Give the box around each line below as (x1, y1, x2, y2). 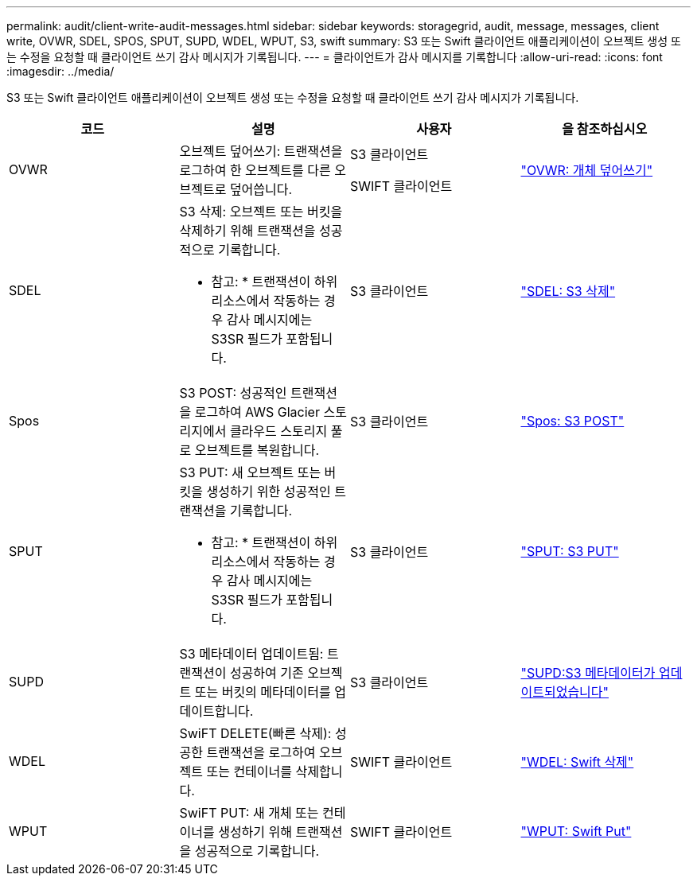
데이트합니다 (179, 703, 250, 719)
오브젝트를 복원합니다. (194, 442, 320, 458)
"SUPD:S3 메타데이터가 (520, 665, 656, 681)
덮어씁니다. (229, 181, 293, 197)
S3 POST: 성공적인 (179, 385, 287, 401)
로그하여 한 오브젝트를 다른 (179, 162, 331, 178)
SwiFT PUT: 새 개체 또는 (179, 805, 319, 821)
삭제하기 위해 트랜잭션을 (179, 223, 316, 239)
